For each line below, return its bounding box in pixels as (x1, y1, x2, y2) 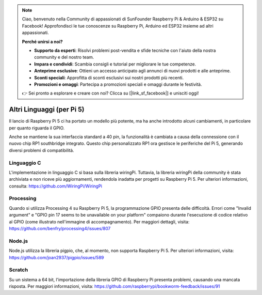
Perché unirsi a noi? (22, 39, 63, 45)
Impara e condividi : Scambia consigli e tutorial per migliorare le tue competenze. (34, 61, 196, 67)
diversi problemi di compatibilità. (9, 147, 74, 153)
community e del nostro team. (34, 54, 94, 60)
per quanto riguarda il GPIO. (9, 125, 65, 131)
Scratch (9, 266, 28, 273)
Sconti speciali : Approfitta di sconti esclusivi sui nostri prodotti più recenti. (34, 75, 184, 80)
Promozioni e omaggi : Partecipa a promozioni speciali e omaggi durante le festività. (34, 81, 202, 87)
